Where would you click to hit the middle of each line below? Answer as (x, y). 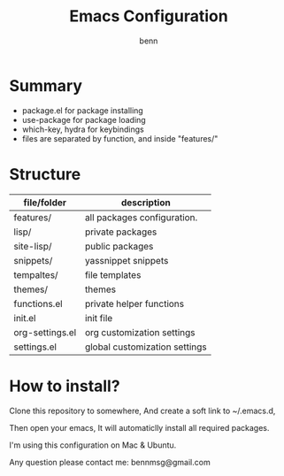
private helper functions (134, 303)
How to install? (65, 386)
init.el (25, 318)
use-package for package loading (84, 119)
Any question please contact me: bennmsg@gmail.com (110, 462)
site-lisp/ (33, 246)
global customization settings (146, 347)
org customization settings (140, 332)
